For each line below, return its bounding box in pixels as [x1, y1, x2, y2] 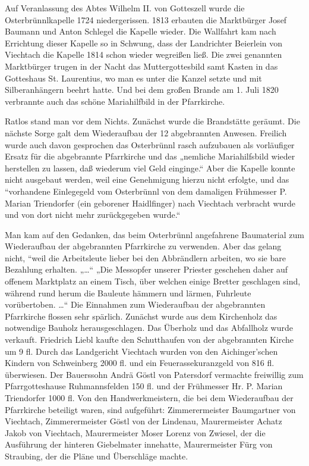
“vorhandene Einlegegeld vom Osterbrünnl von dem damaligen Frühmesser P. [5, 184, 287, 197]
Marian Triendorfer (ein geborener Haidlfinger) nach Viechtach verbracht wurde [5, 196, 295, 209]
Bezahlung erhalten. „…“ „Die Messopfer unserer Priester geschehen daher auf [5, 263, 288, 276]
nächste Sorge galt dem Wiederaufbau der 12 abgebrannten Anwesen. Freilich [5, 126, 287, 139]
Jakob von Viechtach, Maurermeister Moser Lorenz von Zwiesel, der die [5, 426, 266, 439]
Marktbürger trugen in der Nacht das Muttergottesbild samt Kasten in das [5, 60, 278, 72]
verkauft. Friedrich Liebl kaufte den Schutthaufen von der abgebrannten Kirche [5, 333, 294, 346]
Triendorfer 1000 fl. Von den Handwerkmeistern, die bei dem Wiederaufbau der [5, 392, 294, 404]
